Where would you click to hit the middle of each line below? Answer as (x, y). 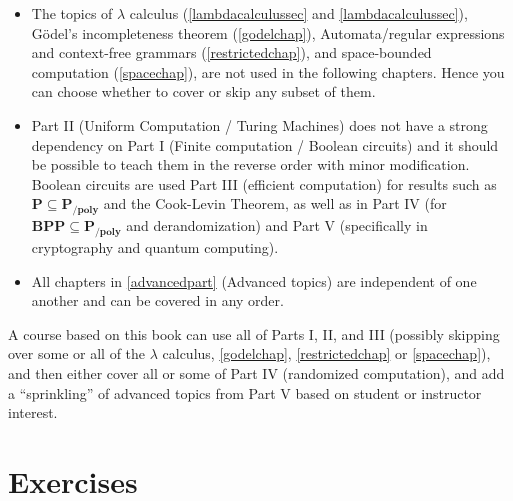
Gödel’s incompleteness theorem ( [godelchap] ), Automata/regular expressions (268, 32)
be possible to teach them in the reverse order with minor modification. (250, 164)
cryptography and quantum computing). (155, 246)
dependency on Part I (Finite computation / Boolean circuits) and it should (265, 144)
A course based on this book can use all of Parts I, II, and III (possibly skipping (254, 333)
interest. (33, 412)
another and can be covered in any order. (157, 300)
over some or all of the (77, 353)
